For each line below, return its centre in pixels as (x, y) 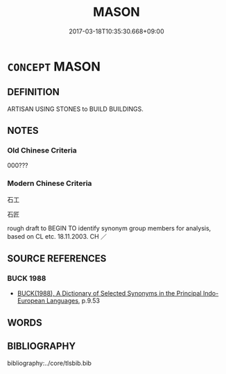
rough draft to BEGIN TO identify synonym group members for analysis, (109, 228)
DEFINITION (34, 92)
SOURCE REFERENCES (57, 258)
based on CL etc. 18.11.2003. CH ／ (57, 236)
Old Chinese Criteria (42, 151)
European (31, 301)
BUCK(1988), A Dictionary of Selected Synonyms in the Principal (110, 294)
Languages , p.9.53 (73, 301)
